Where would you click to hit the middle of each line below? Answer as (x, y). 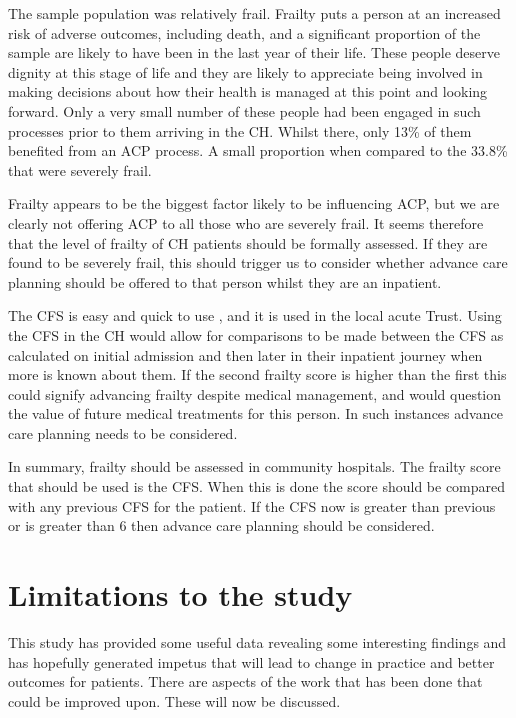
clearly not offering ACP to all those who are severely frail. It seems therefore (246, 222)
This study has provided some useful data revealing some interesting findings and (257, 641)
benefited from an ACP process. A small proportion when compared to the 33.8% (258, 150)
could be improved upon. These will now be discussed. (174, 700)
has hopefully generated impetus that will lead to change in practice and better (251, 661)
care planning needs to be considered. (123, 432)
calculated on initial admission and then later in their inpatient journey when (245, 354)
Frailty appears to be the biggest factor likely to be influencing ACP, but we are (254, 203)
